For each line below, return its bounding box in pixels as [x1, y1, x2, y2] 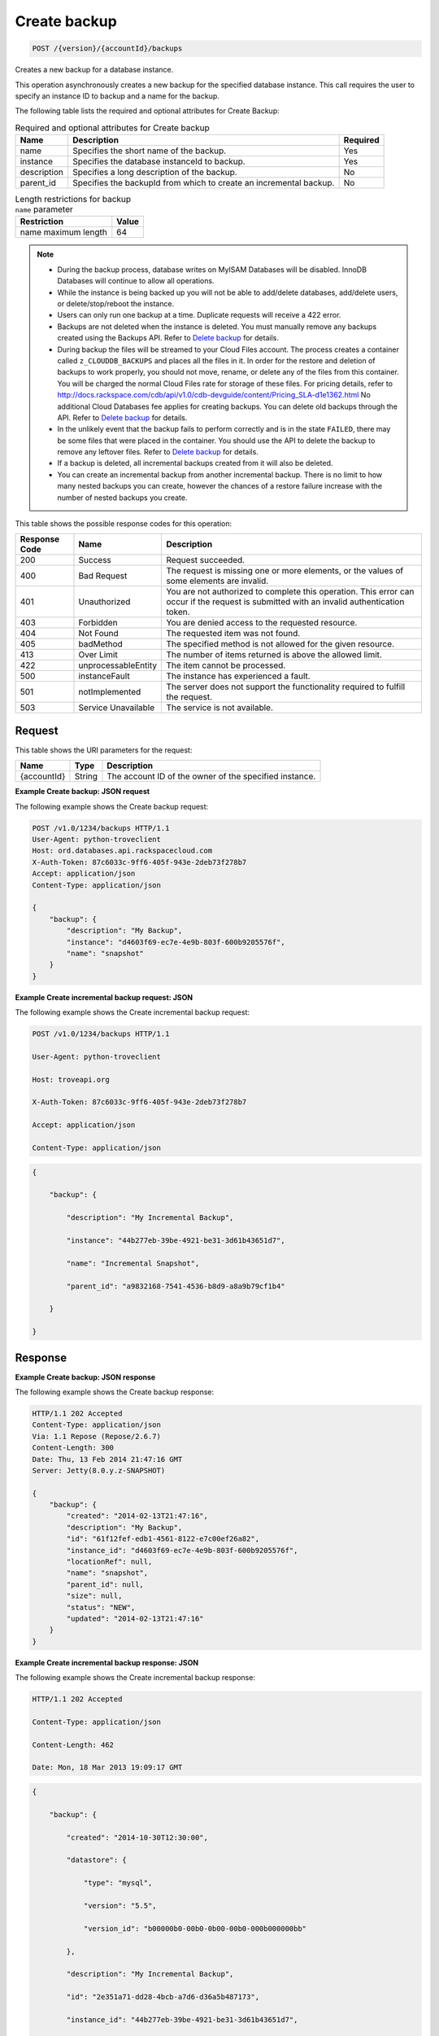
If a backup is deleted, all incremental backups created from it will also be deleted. [57, 459, 333, 468]
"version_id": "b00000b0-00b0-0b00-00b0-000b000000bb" [83, 1924, 307, 1933]
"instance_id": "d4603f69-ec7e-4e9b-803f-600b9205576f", [66, 1546, 298, 1555]
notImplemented [78, 687, 141, 698]
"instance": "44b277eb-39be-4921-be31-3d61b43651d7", [66, 1235, 285, 1245]
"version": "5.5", [83, 1901, 158, 1910]
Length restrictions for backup [15, 194, 132, 205]
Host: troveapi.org [32, 1075, 110, 1084]
